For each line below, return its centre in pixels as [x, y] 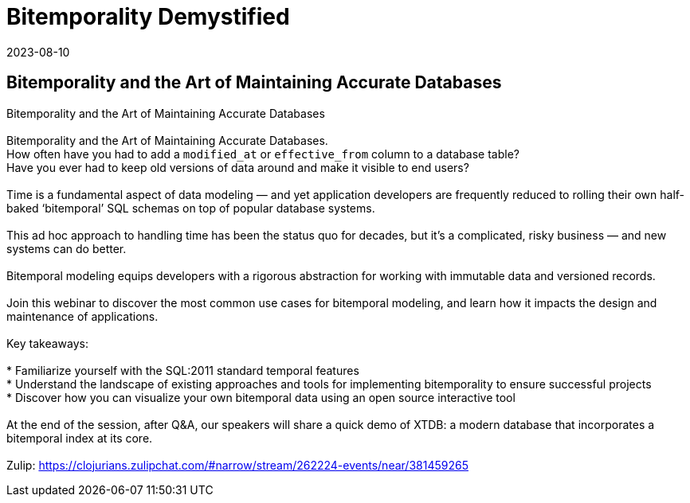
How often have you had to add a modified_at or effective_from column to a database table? [263, 154]
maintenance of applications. [82, 316]
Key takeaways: [47, 343]
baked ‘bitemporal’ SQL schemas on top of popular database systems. [191, 208]
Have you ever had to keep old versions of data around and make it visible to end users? [238, 167]
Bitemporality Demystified [148, 17]
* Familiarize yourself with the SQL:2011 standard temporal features [183, 370]
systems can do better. [67, 248]
